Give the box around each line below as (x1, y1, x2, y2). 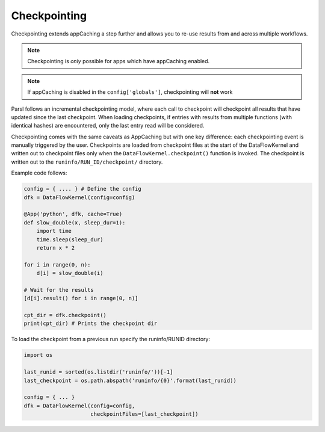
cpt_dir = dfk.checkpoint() (23, 312, 107, 319)
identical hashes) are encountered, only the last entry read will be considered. (11, 122, 205, 129)
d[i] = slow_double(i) (36, 270, 104, 277)
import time (36, 227, 72, 235)
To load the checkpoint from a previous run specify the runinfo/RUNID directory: (11, 336, 211, 343)
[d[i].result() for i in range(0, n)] (23, 295, 138, 302)
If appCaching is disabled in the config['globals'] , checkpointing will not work (27, 88, 233, 96)
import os (23, 352, 53, 359)
